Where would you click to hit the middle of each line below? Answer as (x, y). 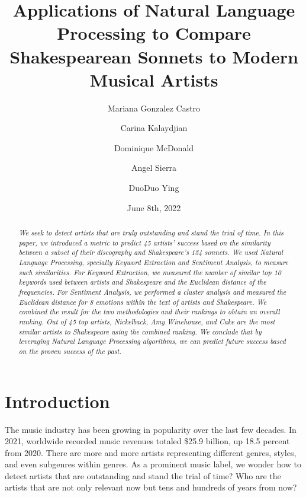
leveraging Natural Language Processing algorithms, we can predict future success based (152, 341)
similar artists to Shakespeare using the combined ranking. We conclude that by (140, 331)
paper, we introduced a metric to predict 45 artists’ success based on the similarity (144, 242)
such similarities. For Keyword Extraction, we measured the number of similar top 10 (150, 272)
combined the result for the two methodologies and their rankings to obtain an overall (149, 312)
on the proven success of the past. (70, 351)
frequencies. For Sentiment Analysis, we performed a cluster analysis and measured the (152, 291)
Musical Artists (154, 79)
